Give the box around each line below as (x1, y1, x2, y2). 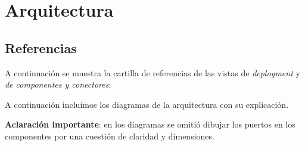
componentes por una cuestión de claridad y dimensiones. (5, 129, 214, 142)
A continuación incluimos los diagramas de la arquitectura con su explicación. (5, 98, 289, 110)
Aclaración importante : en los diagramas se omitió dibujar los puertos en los (5, 118, 295, 131)
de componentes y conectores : (5, 78, 111, 91)
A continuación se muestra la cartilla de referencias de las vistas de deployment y (5, 66, 300, 79)
